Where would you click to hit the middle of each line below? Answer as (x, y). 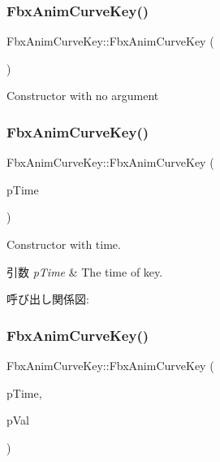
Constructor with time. (64, 244)
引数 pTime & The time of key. (85, 271)
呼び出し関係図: (48, 299)
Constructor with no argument (83, 96)
